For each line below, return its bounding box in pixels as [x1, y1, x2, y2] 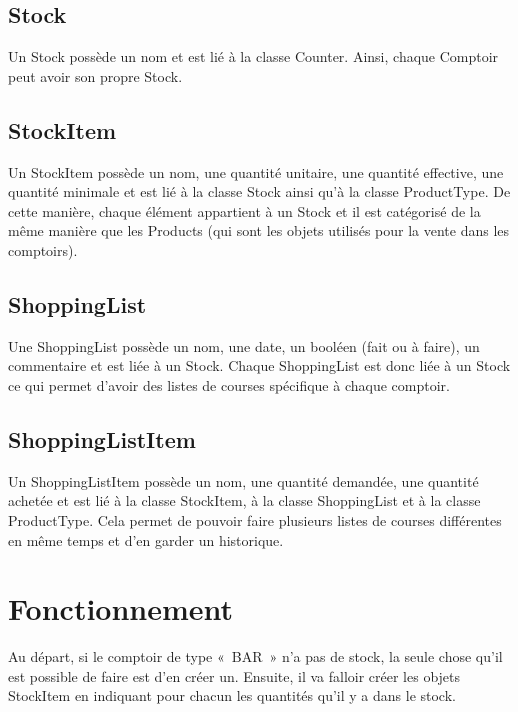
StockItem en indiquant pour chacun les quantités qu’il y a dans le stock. [8, 685, 456, 706]
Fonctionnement [8, 588, 234, 629]
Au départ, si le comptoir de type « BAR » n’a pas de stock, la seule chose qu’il [8, 646, 503, 667]
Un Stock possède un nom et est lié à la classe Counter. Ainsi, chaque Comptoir [8, 46, 499, 67]
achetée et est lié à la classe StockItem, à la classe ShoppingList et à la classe [8, 490, 481, 511]
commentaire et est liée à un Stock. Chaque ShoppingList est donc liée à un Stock [8, 355, 511, 376]
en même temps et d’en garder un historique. [8, 529, 284, 550]
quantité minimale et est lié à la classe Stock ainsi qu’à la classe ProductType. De [8, 181, 511, 202]
